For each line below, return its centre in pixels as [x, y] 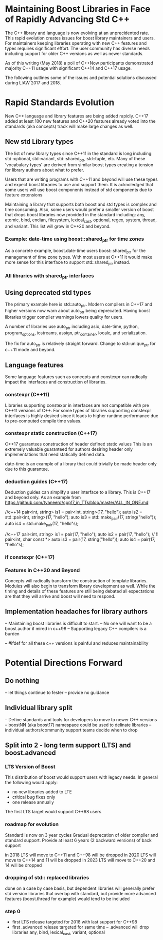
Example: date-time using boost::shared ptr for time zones [75, 239]
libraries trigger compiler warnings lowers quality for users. [64, 317]
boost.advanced [30, 753]
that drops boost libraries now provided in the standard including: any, [75, 215]
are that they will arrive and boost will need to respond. [60, 596]
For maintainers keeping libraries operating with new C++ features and [76, 43]
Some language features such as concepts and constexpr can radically [76, 377]
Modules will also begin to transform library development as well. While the [80, 586]
